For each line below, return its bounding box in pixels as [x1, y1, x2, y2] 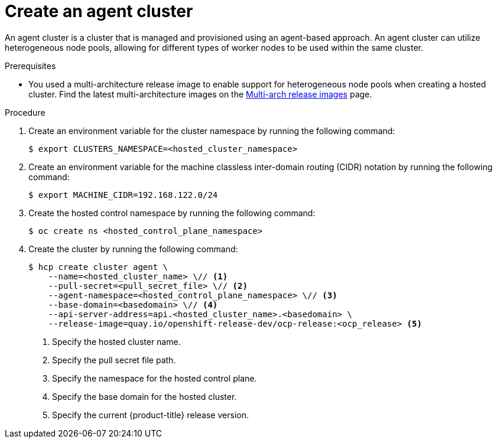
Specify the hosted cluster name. [52, 336, 181, 347]
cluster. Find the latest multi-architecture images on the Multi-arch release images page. [28, 89, 372, 99]
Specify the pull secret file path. [52, 354, 176, 365]
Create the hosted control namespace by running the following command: [28, 207, 316, 218]
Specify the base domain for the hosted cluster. [52, 391, 237, 402]
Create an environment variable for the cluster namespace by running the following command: [28, 125, 395, 136]
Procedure [5, 107, 46, 118]
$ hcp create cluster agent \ [28, 262, 168, 272]
